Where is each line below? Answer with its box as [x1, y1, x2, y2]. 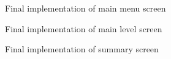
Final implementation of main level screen [5, 22, 162, 35]
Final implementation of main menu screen [5, 2, 166, 14]
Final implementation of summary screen [5, 43, 159, 55]
